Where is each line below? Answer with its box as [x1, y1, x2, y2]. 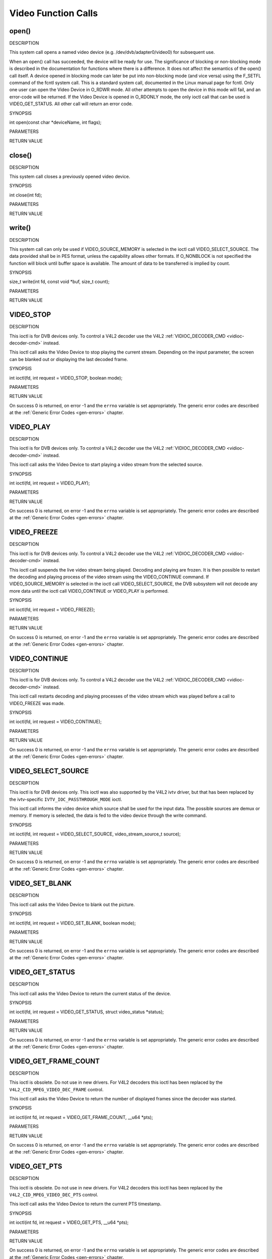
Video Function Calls [9, 8, 98, 19]
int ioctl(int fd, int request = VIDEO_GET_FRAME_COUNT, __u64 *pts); [9, 1114, 153, 1120]
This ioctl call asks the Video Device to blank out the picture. [9, 901, 135, 907]
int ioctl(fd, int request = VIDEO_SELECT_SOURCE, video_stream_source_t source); [9, 831, 181, 837]
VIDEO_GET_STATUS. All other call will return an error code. [9, 101, 133, 107]
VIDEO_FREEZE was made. [9, 700, 65, 706]
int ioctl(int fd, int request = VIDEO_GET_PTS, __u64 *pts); [9, 1219, 129, 1226]
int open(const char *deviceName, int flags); [9, 119, 102, 125]
